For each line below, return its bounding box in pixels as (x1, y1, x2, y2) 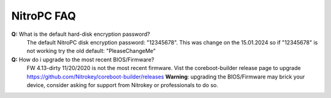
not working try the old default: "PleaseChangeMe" (26, 47, 156, 55)
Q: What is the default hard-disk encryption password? (11, 30, 150, 38)
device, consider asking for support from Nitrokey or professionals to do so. (26, 81, 219, 88)
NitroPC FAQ (11, 9, 76, 23)
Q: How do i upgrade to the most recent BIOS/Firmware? (11, 55, 154, 63)
